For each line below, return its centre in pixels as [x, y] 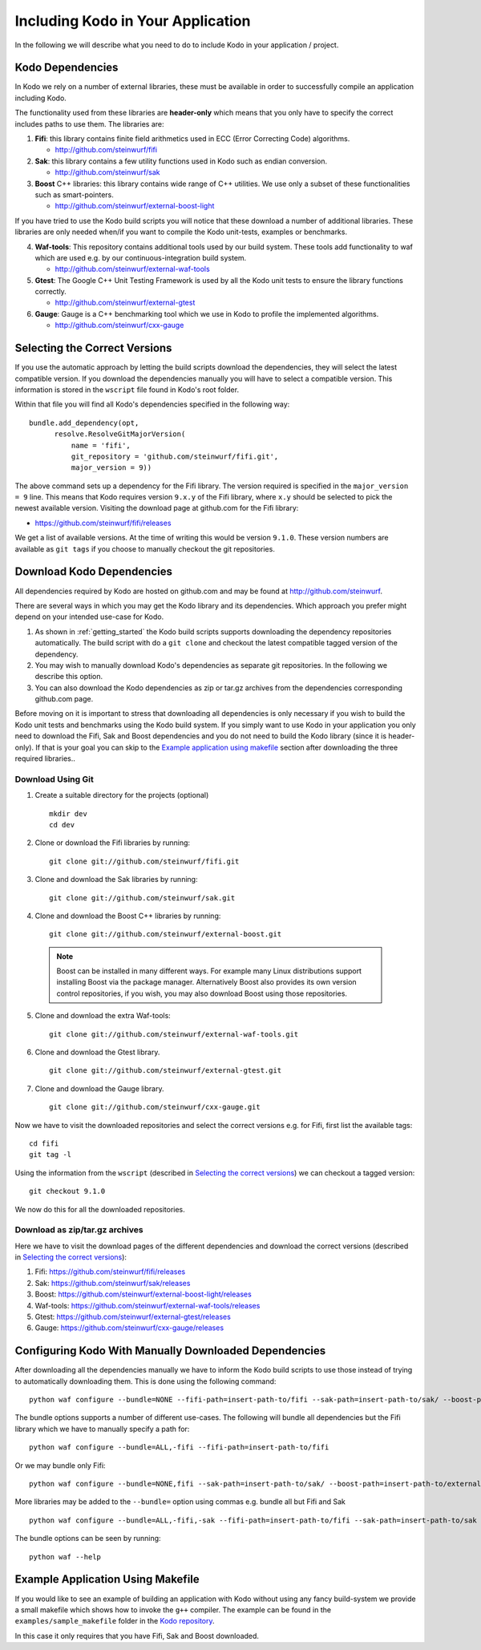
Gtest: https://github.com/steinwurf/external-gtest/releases [133, 1317]
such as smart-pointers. [74, 194]
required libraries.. [45, 758]
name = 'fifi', [101, 445]
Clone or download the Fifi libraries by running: [113, 843]
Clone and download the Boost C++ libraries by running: [128, 916]
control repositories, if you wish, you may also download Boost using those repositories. [202, 993]
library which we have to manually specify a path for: [102, 1429]
